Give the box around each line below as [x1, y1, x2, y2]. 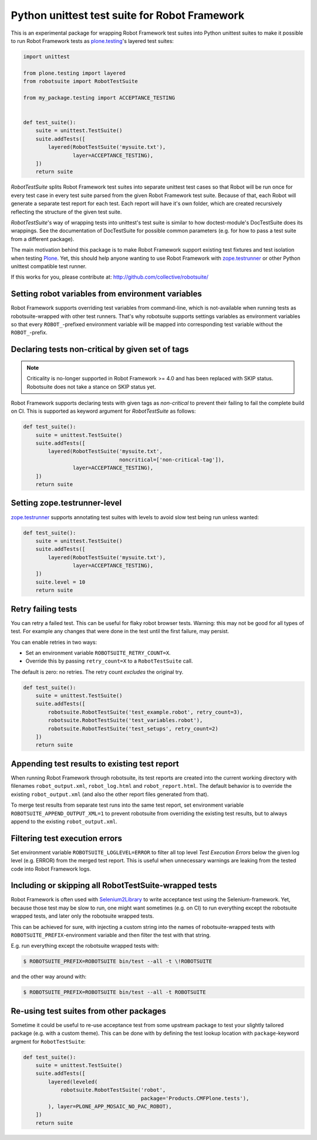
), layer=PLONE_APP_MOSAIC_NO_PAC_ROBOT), [48, 1103, 173, 1109]
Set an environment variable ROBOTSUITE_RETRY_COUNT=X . [25, 649, 171, 656]
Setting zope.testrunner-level [11, 498, 122, 508]
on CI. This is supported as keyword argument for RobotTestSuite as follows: [11, 407, 196, 414]
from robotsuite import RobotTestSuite [23, 78, 138, 85]
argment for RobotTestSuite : [11, 1038, 86, 1045]
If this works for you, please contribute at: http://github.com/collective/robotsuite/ [11, 273, 208, 280]
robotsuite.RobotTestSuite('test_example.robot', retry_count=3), [48, 708, 244, 716]
